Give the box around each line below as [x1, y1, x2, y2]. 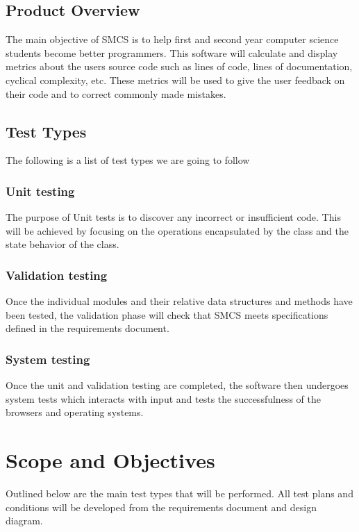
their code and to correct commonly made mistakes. [6, 86, 226, 101]
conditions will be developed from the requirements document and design [6, 499, 317, 514]
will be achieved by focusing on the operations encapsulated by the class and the [6, 223, 349, 238]
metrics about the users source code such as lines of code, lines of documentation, [6, 59, 353, 74]
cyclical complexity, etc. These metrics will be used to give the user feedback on [6, 72, 345, 87]
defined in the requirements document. [6, 321, 169, 335]
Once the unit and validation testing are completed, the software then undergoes [6, 378, 349, 392]
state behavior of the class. [6, 237, 119, 251]
